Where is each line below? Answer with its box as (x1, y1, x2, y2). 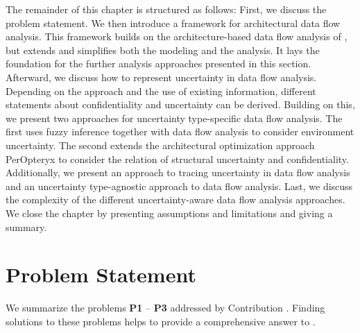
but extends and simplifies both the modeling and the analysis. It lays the (6, 42, 320, 57)
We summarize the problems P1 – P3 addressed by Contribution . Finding (6, 300, 325, 315)
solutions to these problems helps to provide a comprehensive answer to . (6, 314, 316, 328)
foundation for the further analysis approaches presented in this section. (6, 56, 311, 71)
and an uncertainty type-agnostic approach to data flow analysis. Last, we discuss (6, 178, 353, 193)
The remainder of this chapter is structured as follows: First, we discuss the (6, 2, 327, 16)
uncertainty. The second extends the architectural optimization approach (6, 137, 315, 152)
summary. (6, 219, 47, 234)
